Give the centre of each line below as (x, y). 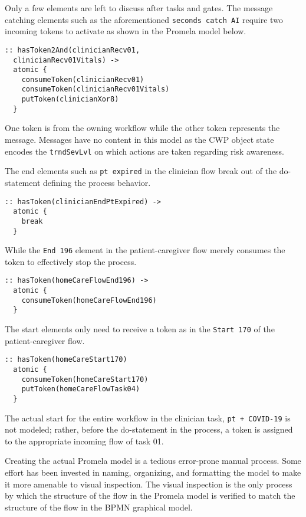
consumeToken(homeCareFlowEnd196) (89, 300)
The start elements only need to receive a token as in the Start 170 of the (140, 329)
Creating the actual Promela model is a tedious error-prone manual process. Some (153, 461)
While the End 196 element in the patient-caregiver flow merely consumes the (145, 250)
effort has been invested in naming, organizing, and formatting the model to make (153, 472)
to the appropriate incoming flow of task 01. (84, 441)
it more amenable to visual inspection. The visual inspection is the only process (149, 484)
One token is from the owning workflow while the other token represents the (142, 128)
